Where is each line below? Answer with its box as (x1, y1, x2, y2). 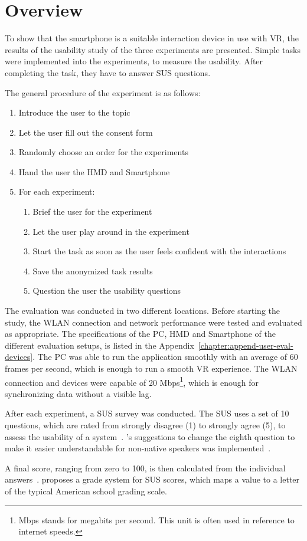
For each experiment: (18, 185, 95, 198)
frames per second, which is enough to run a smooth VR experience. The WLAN (5, 362, 298, 374)
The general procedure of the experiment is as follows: (5, 86, 201, 99)
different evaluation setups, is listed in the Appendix (5, 339, 194, 351)
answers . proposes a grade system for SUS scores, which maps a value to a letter (5, 473, 300, 486)
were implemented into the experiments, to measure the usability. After (5, 55, 263, 67)
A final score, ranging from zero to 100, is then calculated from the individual (5, 461, 286, 474)
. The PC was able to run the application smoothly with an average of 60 (32, 350, 298, 363)
